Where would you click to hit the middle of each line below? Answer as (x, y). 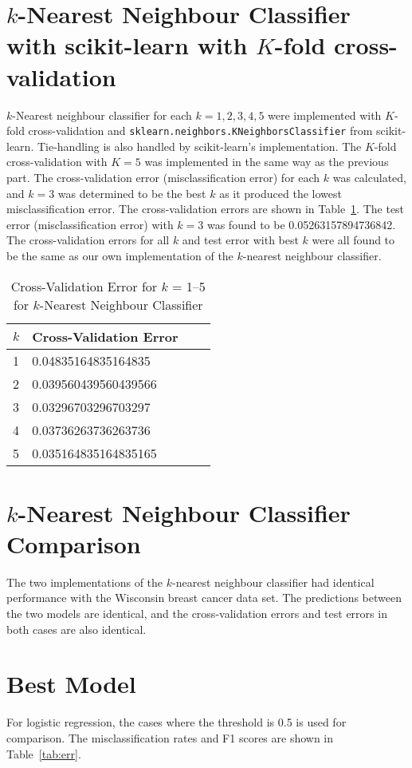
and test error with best (240, 240)
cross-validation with (57, 162)
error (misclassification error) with (90, 224)
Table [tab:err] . (44, 753)
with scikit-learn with (127, 45)
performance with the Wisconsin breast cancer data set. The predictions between (204, 598)
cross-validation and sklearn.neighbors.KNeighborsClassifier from (200, 131)
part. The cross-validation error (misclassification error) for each (163, 177)
